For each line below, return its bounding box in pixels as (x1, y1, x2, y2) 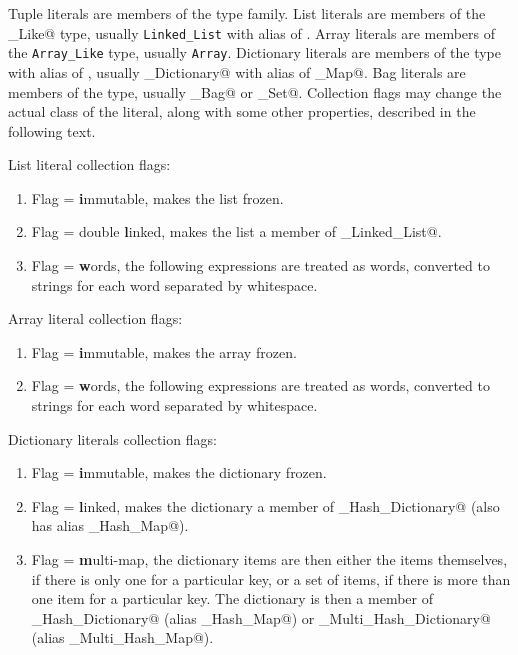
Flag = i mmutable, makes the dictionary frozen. (31, 462, 327, 483)
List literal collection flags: (8, 154, 171, 175)
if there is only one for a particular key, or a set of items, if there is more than (31, 568, 511, 589)
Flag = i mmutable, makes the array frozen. (31, 341, 297, 362)
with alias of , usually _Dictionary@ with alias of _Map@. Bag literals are (8, 61, 466, 82)
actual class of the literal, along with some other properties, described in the (8, 101, 476, 122)
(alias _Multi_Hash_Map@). (31, 627, 214, 648)
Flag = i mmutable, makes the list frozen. (31, 187, 284, 208)
